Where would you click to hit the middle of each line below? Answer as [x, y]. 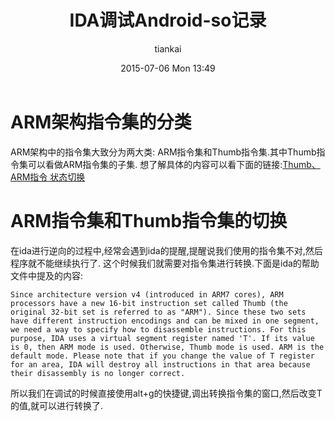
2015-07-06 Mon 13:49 [168, 68]
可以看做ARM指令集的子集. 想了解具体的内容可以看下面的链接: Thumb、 [174, 164]
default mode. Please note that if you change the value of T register [162, 356]
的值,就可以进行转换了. [57, 405]
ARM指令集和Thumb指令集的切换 [149, 220]
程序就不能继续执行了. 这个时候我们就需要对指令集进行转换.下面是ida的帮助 [165, 263]
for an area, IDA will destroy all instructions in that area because [160, 364]
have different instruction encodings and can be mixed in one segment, [165, 321]
